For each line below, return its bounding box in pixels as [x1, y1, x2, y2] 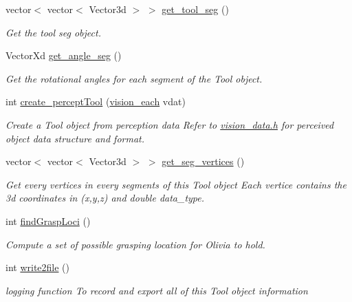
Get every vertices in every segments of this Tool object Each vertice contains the [5, 177, 346, 191]
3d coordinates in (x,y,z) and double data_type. [5, 191, 205, 205]
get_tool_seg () [162, 2, 229, 16]
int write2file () [5, 260, 70, 274]
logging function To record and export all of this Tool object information [5, 283, 308, 297]
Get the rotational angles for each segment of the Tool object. [5, 71, 263, 85]
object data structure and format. [5, 131, 144, 145]
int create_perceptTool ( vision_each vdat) [5, 94, 186, 109]
